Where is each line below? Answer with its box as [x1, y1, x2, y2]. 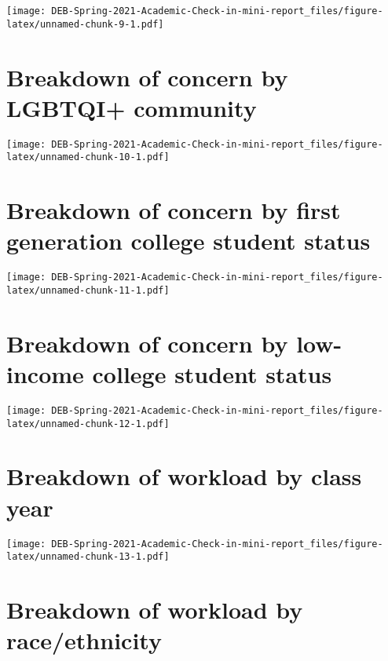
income [6, 357, 84, 389]
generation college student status [6, 225, 371, 257]
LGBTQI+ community [6, 91, 257, 123]
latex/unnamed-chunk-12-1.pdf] [6, 418, 170, 429]
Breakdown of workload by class [6, 460, 362, 492]
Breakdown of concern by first [6, 194, 341, 226]
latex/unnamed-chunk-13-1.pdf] [6, 551, 170, 563]
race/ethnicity [6, 624, 162, 656]
